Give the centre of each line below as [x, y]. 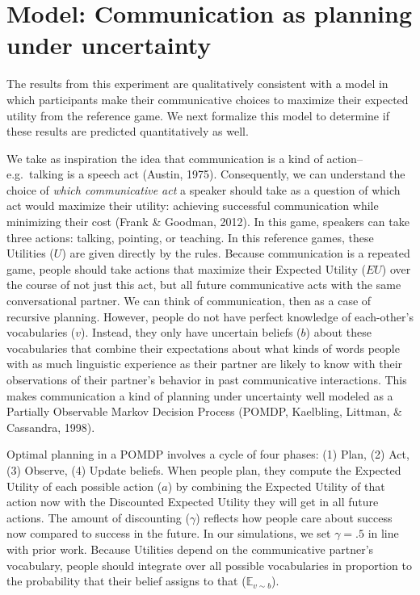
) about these [338, 332]
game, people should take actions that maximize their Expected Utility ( [186, 268]
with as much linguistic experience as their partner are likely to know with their [205, 364]
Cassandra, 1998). [51, 427]
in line [383, 533]
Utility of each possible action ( [84, 486]
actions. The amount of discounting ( [98, 517]
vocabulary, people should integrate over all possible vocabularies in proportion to [209, 565]
